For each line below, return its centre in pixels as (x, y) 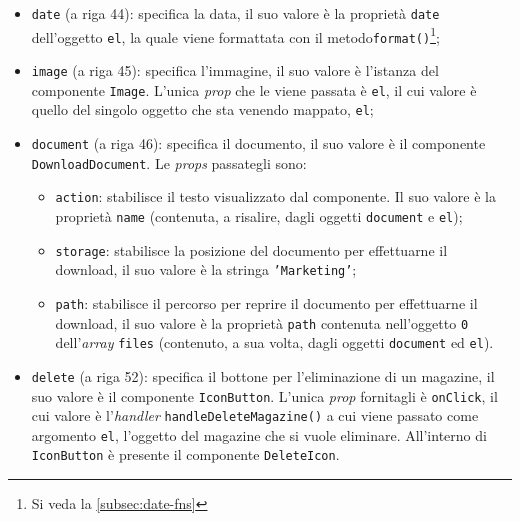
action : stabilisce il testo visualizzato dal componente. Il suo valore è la (275, 196)
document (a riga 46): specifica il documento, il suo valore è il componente (258, 142)
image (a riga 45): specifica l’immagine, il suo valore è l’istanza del (235, 69)
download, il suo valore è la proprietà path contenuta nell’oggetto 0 (262, 322)
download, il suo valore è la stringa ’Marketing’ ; (206, 269)
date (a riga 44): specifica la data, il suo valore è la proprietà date (235, 13)
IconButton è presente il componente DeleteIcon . (185, 454)
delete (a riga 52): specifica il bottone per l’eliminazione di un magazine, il (263, 375)
